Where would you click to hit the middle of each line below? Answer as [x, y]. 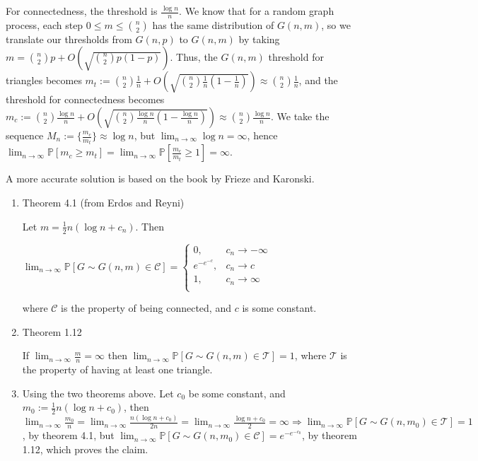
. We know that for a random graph [257, 11]
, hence [262, 135]
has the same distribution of [213, 24]
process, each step [45, 24]
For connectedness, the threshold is [82, 11]
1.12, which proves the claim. [85, 449]
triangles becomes [44, 80]
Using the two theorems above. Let [98, 393]
